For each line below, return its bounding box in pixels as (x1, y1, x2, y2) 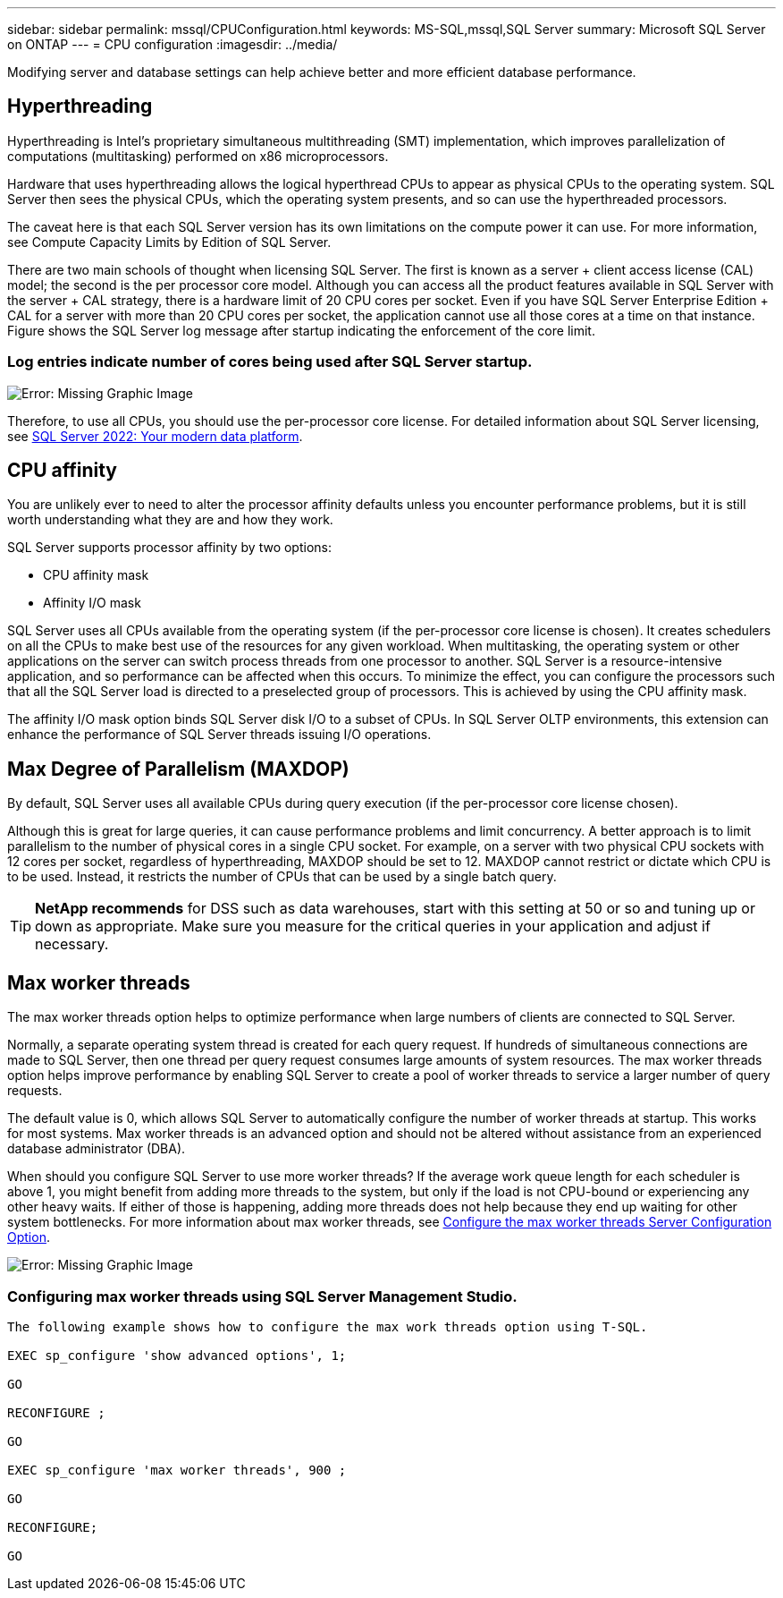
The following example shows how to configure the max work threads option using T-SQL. (7, 1319, 648, 1334)
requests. (7, 1083, 63, 1099)
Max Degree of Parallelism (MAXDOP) (7, 757, 349, 780)
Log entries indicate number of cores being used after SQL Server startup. (7, 353, 533, 371)
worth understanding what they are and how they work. (7, 512, 333, 528)
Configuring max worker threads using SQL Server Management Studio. (7, 1287, 518, 1305)
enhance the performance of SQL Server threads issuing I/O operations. (7, 727, 432, 743)
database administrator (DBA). (7, 1141, 186, 1157)
